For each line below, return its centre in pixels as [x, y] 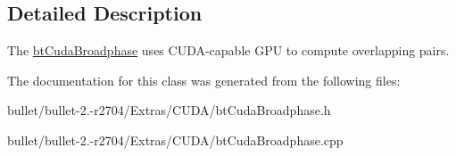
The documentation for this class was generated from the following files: [204, 80]
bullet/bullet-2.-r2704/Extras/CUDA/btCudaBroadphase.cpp [175, 140]
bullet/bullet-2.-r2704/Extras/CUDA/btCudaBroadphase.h [169, 110]
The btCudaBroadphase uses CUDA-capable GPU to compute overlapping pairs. [228, 50]
